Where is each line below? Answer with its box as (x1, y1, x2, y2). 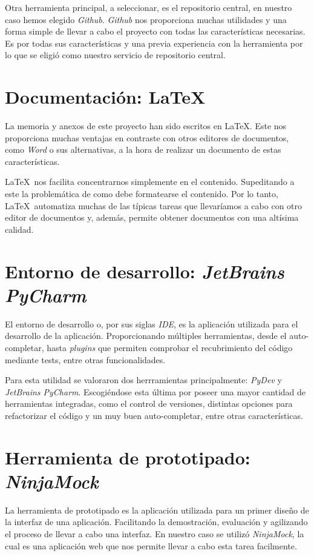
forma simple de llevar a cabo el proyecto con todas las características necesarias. (5, 25, 306, 38)
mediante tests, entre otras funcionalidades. (5, 353, 166, 366)
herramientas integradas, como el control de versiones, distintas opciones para (5, 397, 293, 410)
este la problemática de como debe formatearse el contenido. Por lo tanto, (5, 187, 278, 200)
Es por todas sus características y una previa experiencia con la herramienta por (5, 36, 303, 49)
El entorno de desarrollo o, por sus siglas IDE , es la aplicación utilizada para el (5, 317, 298, 330)
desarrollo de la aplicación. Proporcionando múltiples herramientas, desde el (5, 329, 287, 342)
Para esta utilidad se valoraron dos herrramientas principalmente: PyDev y (5, 373, 282, 386)
